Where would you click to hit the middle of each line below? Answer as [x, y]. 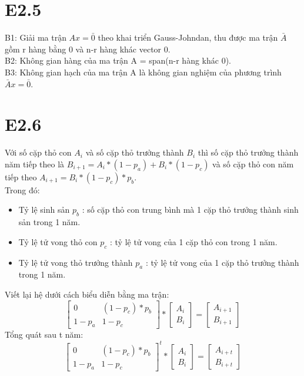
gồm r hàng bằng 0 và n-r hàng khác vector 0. [88, 49]
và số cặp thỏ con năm [253, 164]
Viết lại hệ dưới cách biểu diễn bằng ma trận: [87, 294]
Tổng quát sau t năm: [44, 334]
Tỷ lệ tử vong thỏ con [58, 241]
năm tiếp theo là [35, 164]
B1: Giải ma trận [36, 37]
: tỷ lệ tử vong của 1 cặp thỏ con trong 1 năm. [193, 241]
